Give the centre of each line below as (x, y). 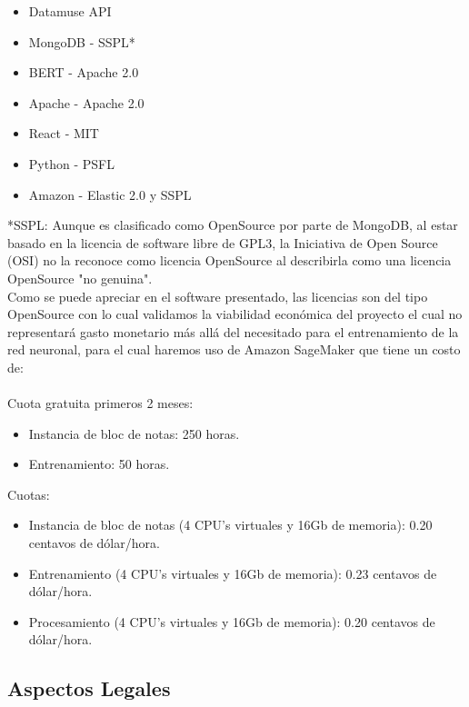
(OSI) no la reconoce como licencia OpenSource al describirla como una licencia (230, 260)
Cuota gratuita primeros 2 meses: (100, 403)
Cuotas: (29, 494)
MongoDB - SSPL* (82, 41)
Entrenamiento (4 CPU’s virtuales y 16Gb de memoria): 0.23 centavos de (233, 573)
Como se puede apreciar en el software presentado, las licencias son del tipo (218, 296)
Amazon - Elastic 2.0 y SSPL (110, 194)
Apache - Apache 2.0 (86, 102)
